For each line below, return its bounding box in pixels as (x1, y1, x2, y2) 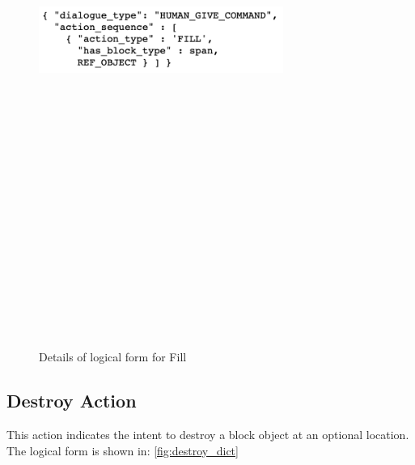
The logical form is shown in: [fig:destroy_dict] (6, 442, 239, 459)
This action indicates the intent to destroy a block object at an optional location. (6, 426, 409, 443)
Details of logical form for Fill (39, 348, 187, 365)
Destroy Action (6, 388, 137, 413)
